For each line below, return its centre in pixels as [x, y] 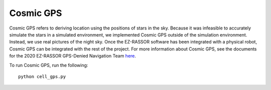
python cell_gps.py [42, 76]
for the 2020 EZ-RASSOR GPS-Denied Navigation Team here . [73, 56]
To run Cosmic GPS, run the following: [49, 65]
